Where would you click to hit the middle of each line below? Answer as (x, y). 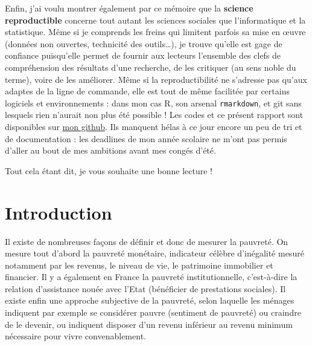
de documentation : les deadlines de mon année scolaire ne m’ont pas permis (146, 138)
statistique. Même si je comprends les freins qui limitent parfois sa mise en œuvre (155, 32)
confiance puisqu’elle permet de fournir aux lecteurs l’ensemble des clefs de (143, 55)
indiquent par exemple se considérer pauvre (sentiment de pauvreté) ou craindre (153, 312)
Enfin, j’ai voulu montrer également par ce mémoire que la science (129, 8)
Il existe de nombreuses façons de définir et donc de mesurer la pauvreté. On (147, 241)
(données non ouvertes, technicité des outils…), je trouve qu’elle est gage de (144, 43)
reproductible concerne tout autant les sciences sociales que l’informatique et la (155, 20)
